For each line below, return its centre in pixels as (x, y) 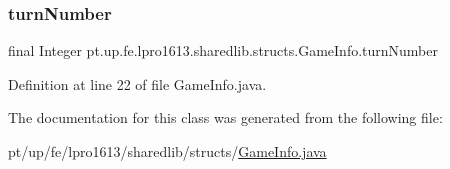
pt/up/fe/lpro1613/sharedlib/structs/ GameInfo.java (167, 151)
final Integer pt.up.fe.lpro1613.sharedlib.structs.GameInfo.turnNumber (223, 50)
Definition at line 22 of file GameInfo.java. (137, 83)
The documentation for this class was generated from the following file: (225, 117)
